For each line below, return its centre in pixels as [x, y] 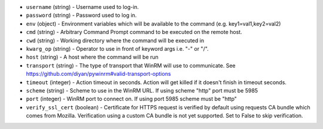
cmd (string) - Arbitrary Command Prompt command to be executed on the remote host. [134, 32]
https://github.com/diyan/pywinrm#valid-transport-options [98, 74]
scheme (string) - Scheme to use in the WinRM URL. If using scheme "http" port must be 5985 [142, 90]
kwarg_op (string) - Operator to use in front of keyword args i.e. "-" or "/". [117, 48]
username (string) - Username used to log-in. [83, 7]
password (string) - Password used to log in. [81, 16]
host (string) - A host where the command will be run [92, 57]
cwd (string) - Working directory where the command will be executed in [115, 40]
